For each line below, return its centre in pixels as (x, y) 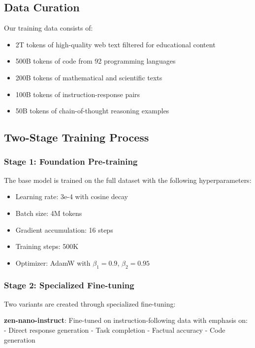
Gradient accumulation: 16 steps (64, 229)
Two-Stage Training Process (77, 137)
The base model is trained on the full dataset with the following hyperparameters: (128, 180)
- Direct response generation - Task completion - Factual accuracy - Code (115, 330)
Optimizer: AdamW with (53, 262)
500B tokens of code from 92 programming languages (96, 61)
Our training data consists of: (48, 28)
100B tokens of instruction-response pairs (78, 94)
